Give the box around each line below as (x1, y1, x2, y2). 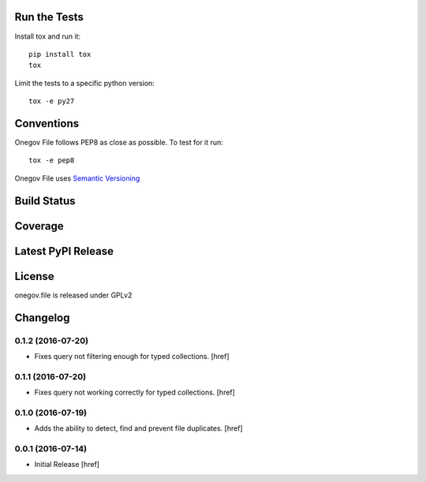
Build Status (14, 194, 76, 207)
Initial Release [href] (34, 460, 100, 469)
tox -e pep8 (28, 156, 75, 165)
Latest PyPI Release (14, 245, 114, 258)
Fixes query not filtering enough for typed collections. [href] (34, 351, 230, 361)
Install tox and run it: (14, 32, 81, 41)
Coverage (14, 219, 64, 233)
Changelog (14, 311, 70, 324)
